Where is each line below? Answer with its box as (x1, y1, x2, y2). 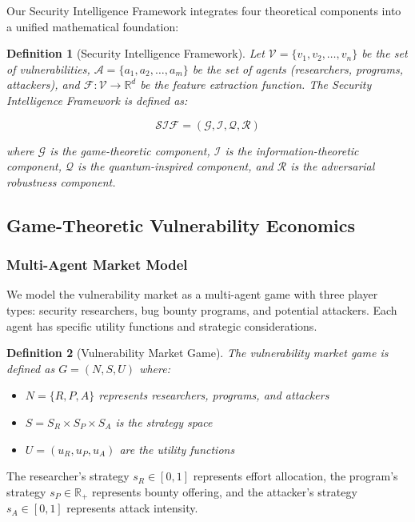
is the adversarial (290, 158, 375, 175)
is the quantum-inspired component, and (78, 158, 273, 175)
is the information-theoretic (225, 142, 359, 159)
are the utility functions (119, 440, 235, 457)
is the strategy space (115, 413, 213, 430)
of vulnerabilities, (6, 60, 90, 77)
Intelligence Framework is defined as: (6, 91, 188, 108)
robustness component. (6, 173, 116, 190)
